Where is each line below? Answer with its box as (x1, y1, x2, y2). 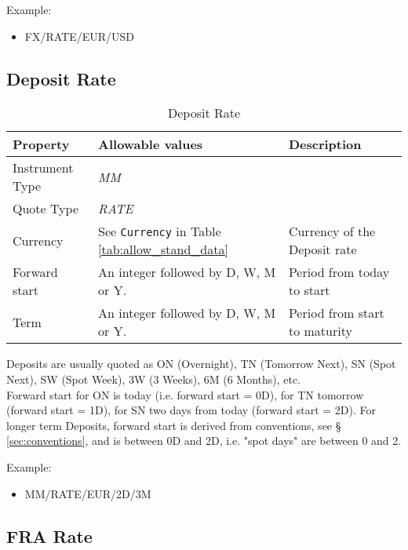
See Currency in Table (98, 222, 221, 241)
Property (13, 135, 70, 154)
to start (288, 281, 330, 300)
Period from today (288, 263, 390, 282)
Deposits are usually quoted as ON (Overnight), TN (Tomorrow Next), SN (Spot (6, 355, 396, 372)
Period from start (288, 304, 384, 322)
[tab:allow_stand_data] (98, 240, 228, 259)
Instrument (13, 158, 74, 177)
